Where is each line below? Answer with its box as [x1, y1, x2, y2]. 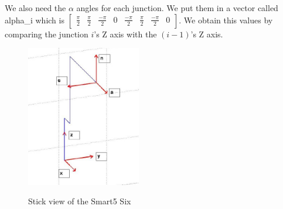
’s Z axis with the [94, 27, 157, 40]
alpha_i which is [5, 13, 64, 26]
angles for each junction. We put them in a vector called [76, 2, 278, 13]
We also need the [5, 2, 66, 13]
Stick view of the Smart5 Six [28, 195, 131, 207]
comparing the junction [5, 27, 88, 40]
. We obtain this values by [179, 13, 273, 26]
